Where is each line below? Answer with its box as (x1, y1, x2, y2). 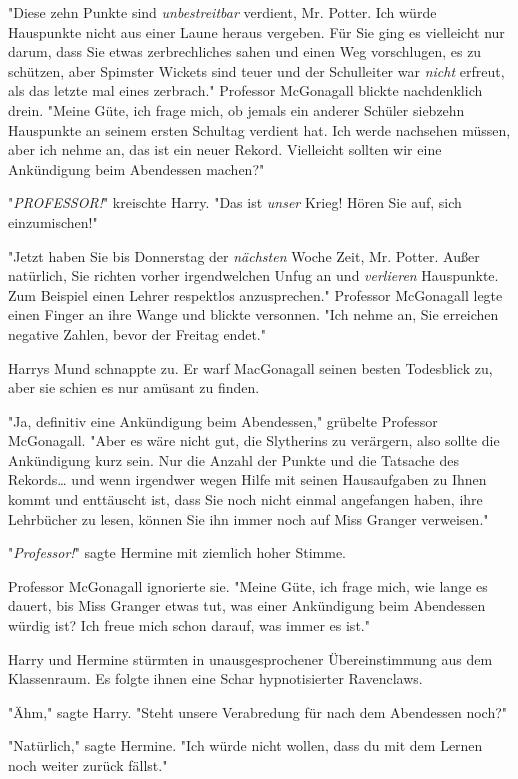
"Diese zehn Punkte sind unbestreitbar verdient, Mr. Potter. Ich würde (8, 2, 437, 22)
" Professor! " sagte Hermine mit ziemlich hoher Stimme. (8, 542, 346, 563)
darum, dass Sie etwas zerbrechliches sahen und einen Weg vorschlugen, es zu (8, 41, 482, 62)
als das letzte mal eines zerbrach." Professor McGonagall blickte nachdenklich (8, 80, 483, 101)
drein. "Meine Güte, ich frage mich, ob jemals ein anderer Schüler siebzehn (8, 99, 465, 120)
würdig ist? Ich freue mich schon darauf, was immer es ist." (8, 615, 370, 636)
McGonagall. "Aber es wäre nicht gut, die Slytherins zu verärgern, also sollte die (8, 430, 500, 451)
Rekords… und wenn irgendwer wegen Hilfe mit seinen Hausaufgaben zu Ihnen (8, 469, 487, 490)
